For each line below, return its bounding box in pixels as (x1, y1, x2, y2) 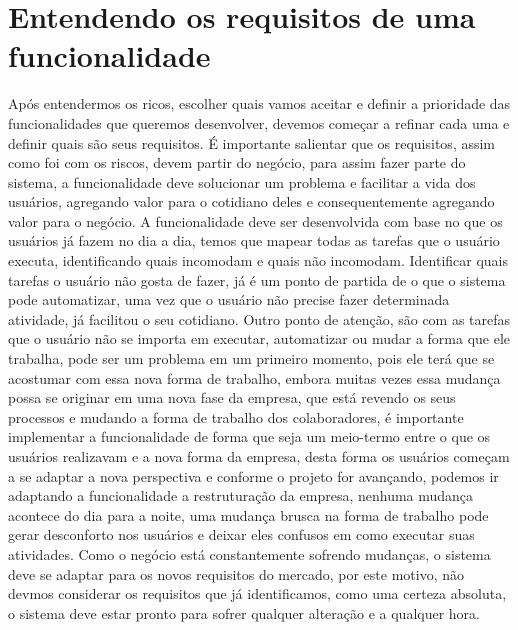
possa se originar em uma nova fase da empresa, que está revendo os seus (8, 387, 456, 408)
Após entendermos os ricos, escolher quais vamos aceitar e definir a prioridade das (8, 93, 511, 114)
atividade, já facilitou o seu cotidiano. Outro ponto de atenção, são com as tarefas (8, 308, 511, 329)
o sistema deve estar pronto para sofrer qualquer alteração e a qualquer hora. (8, 602, 480, 623)
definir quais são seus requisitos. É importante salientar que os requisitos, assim (8, 132, 496, 153)
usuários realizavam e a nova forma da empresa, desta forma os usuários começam (8, 446, 510, 466)
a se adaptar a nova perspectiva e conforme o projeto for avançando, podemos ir (8, 465, 499, 486)
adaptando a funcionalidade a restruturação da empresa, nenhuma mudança (8, 485, 474, 506)
